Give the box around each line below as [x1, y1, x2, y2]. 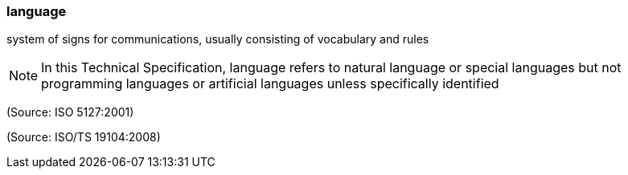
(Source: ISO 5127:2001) [6, 105, 134, 120]
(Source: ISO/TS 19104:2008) [6, 130, 161, 144]
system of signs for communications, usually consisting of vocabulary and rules [6, 32, 429, 47]
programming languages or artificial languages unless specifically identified [41, 75, 499, 92]
